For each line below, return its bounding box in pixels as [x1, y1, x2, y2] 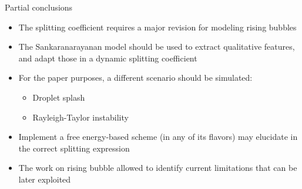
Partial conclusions [5, 1, 73, 13]
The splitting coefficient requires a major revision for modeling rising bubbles [18, 20, 297, 33]
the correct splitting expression [18, 142, 130, 154]
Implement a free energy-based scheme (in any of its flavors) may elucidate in [18, 130, 298, 143]
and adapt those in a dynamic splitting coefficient [18, 51, 197, 64]
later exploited [18, 173, 71, 185]
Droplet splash [32, 91, 85, 103]
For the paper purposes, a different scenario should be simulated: [18, 71, 253, 84]
